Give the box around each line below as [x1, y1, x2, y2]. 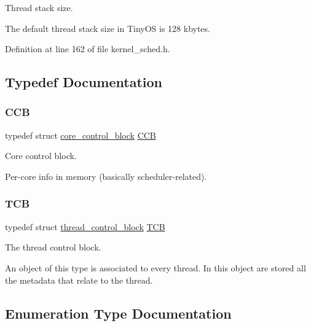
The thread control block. [5, 241, 101, 254]
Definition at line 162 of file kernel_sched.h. [5, 42, 170, 55]
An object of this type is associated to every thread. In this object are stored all [5, 261, 306, 274]
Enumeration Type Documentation [5, 303, 232, 322]
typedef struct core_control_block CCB [5, 128, 156, 141]
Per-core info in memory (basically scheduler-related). [5, 169, 207, 182]
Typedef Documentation [5, 72, 162, 91]
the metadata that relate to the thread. [5, 273, 153, 286]
